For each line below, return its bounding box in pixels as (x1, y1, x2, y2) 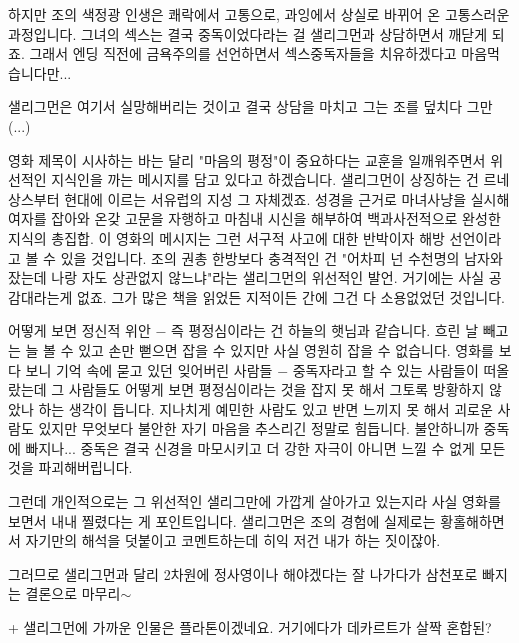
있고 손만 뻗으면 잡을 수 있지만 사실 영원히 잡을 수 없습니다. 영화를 (78, 339, 494, 360)
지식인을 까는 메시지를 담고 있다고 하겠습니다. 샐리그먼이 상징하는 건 (51, 169, 479, 190)
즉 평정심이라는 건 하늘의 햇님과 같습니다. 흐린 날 (171, 320, 479, 341)
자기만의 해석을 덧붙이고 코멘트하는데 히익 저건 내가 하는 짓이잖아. (25, 530, 441, 551)
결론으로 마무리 (25, 583, 121, 604)
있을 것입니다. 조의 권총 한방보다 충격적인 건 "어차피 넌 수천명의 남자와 (60, 247, 503, 268)
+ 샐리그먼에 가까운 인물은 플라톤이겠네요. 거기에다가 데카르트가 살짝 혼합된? (8, 617, 492, 638)
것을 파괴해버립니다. (8, 457, 133, 478)
